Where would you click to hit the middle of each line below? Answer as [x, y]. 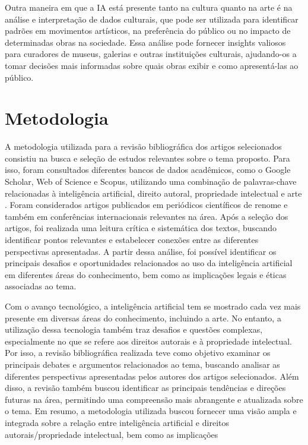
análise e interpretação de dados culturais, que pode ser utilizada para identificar [152, 19]
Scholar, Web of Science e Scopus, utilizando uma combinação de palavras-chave [151, 182]
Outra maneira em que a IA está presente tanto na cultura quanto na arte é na [149, 7]
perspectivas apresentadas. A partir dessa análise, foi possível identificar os [141, 251]
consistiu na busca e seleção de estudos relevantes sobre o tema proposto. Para [147, 158]
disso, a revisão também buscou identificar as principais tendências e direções [145, 388]
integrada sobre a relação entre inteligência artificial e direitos [117, 422]
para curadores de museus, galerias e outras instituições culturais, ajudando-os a [151, 54]
